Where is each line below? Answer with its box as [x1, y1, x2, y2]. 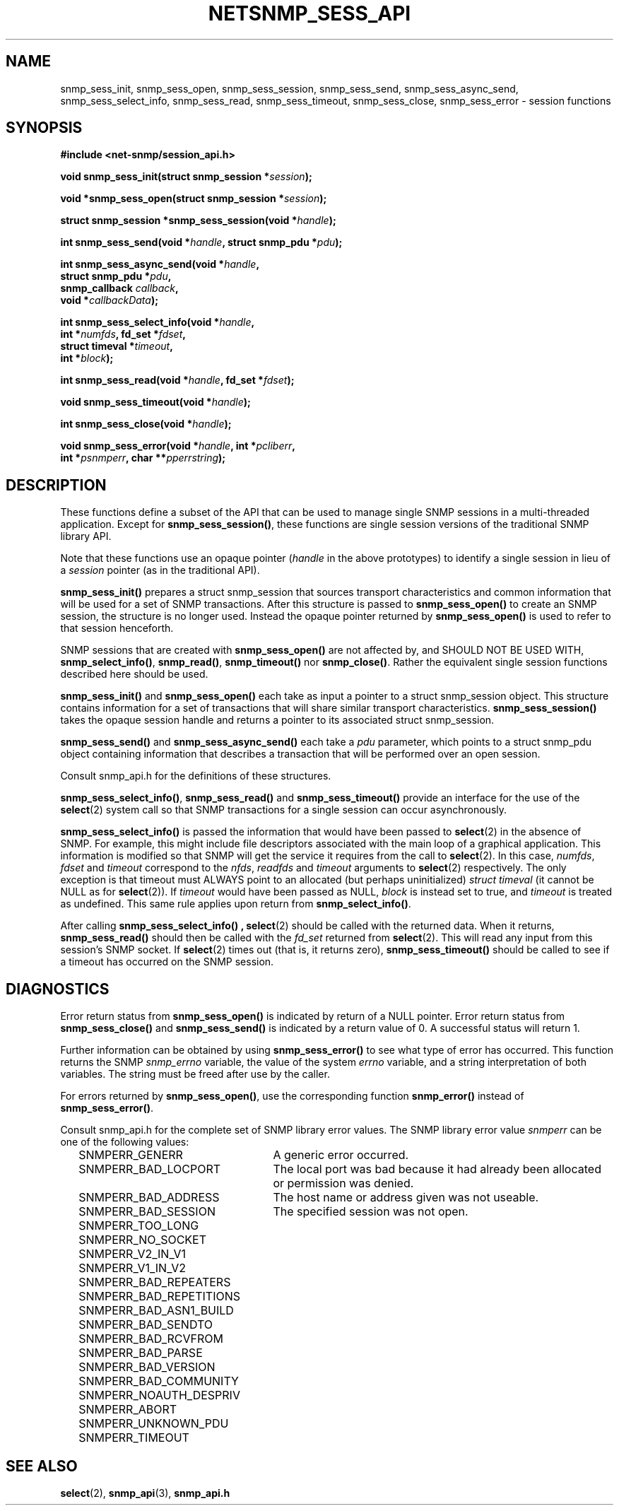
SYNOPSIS [6, 119, 83, 137]
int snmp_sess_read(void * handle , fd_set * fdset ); [60, 374, 295, 387]
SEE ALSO [6, 1457, 78, 1475]
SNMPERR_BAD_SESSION [78, 1204, 216, 1219]
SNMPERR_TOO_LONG [78, 1218, 199, 1233]
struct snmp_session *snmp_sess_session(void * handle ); [60, 214, 336, 227]
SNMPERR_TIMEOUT [78, 1430, 189, 1445]
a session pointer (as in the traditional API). [60, 564, 260, 577]
